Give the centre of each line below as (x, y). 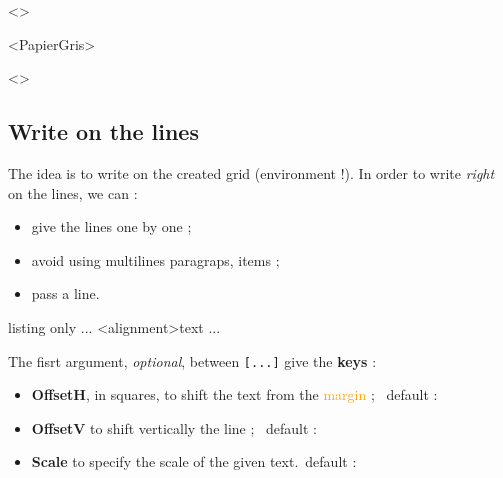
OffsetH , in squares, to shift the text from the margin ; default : (234, 394)
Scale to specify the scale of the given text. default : (194, 461)
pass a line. (65, 293)
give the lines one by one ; (111, 226)
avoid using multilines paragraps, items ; (155, 259)
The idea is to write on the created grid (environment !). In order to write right (251, 172)
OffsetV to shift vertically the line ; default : (174, 427)
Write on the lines (103, 131)
